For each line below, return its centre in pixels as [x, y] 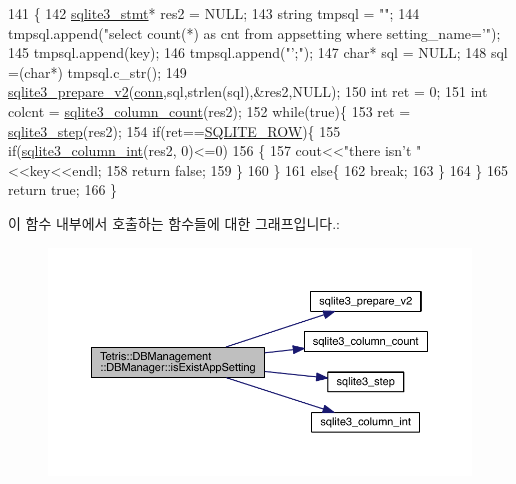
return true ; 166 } [63, 189]
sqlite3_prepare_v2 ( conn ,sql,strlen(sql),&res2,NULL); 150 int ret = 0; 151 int [248, 91]
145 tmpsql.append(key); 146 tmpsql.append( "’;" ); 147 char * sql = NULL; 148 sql [258, 52]
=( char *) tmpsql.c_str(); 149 [97, 71]
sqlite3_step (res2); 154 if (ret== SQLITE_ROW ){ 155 [174, 130]
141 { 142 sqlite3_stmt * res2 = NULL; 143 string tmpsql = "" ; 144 [214, 13]
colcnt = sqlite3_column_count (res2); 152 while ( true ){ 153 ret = [209, 110]
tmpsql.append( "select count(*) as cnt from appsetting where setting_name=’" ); [254, 32]
